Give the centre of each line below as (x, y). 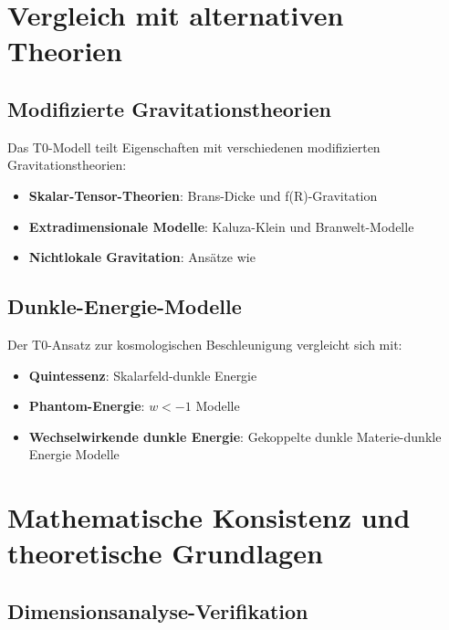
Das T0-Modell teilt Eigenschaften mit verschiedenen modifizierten (194, 147)
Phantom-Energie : (87, 406)
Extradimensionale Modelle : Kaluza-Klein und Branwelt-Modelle (221, 226)
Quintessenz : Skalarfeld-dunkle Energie (143, 375)
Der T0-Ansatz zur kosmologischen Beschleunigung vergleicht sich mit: (205, 344)
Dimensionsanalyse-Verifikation (158, 610)
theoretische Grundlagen (165, 553)
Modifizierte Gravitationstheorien (169, 108)
